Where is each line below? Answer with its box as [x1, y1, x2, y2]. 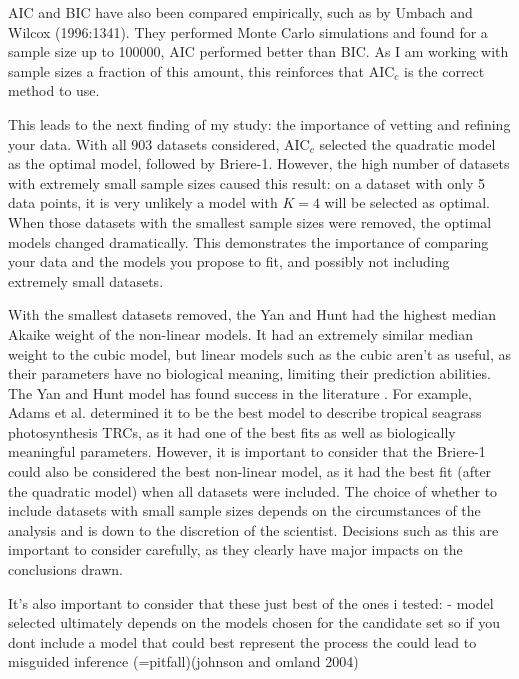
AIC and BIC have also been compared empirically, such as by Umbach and [8, 2, 473, 22]
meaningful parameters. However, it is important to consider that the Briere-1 [8, 441, 486, 462]
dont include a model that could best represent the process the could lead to [8, 631, 477, 652]
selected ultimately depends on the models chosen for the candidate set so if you [8, 612, 501, 633]
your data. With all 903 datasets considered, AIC [8, 133, 310, 154]
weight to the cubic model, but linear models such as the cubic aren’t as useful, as [8, 343, 511, 364]
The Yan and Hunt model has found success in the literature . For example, [8, 382, 472, 403]
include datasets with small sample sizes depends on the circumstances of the [8, 500, 481, 521]
